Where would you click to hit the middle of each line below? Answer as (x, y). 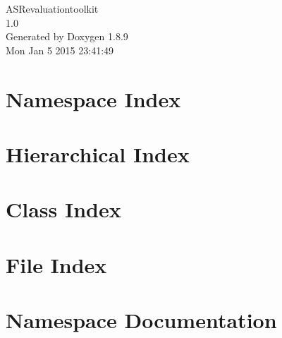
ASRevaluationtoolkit (52, 8)
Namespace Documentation (141, 320)
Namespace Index (93, 98)
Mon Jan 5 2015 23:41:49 (60, 50)
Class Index (63, 209)
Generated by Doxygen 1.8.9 (67, 36)
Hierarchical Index (98, 153)
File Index (56, 264)
